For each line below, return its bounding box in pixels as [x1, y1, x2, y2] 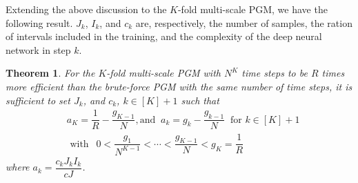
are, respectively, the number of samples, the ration [135, 15, 352, 30]
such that [181, 93, 219, 107]
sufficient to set [6, 93, 70, 107]
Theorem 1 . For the [6, 66, 95, 80]
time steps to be [241, 66, 308, 80]
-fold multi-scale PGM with [106, 66, 221, 80]
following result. [6, 15, 73, 30]
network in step [6, 42, 71, 57]
